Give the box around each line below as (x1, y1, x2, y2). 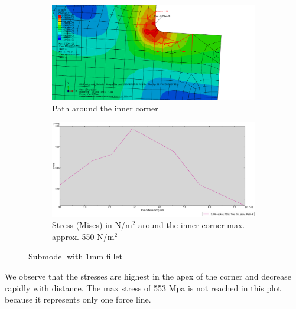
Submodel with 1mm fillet (28, 250, 123, 262)
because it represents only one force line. (5, 293, 151, 305)
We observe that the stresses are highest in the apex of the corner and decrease (5, 270, 291, 282)
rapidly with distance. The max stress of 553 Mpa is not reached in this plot (5, 281, 281, 294)
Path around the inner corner (52, 101, 158, 114)
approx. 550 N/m (52, 230, 115, 242)
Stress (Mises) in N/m (52, 219, 132, 231)
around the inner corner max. (138, 219, 245, 231)
